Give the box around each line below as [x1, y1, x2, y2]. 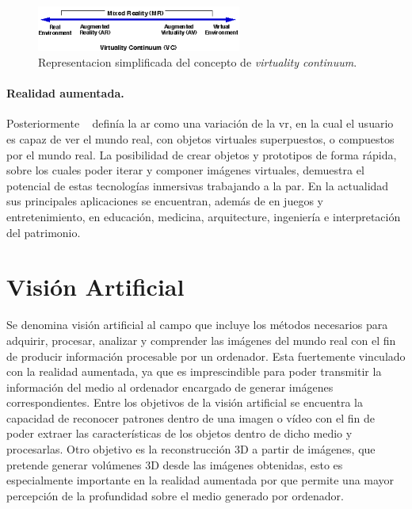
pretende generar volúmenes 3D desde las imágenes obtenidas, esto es [6, 456, 343, 473]
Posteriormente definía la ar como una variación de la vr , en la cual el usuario [6, 115, 394, 132]
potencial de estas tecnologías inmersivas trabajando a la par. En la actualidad [6, 177, 389, 193]
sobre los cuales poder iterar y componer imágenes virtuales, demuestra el [6, 162, 364, 178]
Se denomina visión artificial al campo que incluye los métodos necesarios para [6, 316, 388, 333]
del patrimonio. [6, 224, 81, 240]
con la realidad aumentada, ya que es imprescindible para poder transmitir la [6, 363, 382, 380]
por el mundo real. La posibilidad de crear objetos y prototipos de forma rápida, [6, 146, 397, 163]
